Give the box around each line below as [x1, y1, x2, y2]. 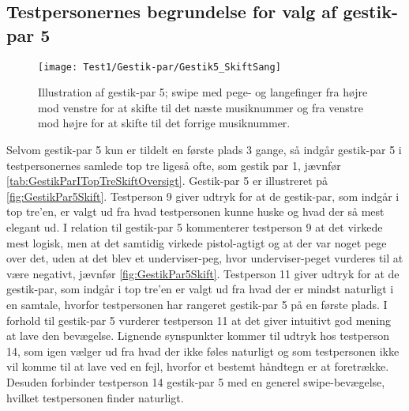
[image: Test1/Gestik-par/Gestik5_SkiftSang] [38, 61, 281, 73]
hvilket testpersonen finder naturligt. [6, 389, 184, 405]
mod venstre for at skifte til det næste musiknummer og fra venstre [38, 99, 363, 115]
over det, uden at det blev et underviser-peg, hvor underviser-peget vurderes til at [6, 250, 403, 266]
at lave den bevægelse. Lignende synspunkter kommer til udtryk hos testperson [6, 327, 389, 344]
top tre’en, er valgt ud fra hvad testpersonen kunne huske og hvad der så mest [6, 203, 385, 220]
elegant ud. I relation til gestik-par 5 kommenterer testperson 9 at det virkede [6, 219, 383, 235]
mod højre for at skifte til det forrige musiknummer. [38, 115, 291, 131]
